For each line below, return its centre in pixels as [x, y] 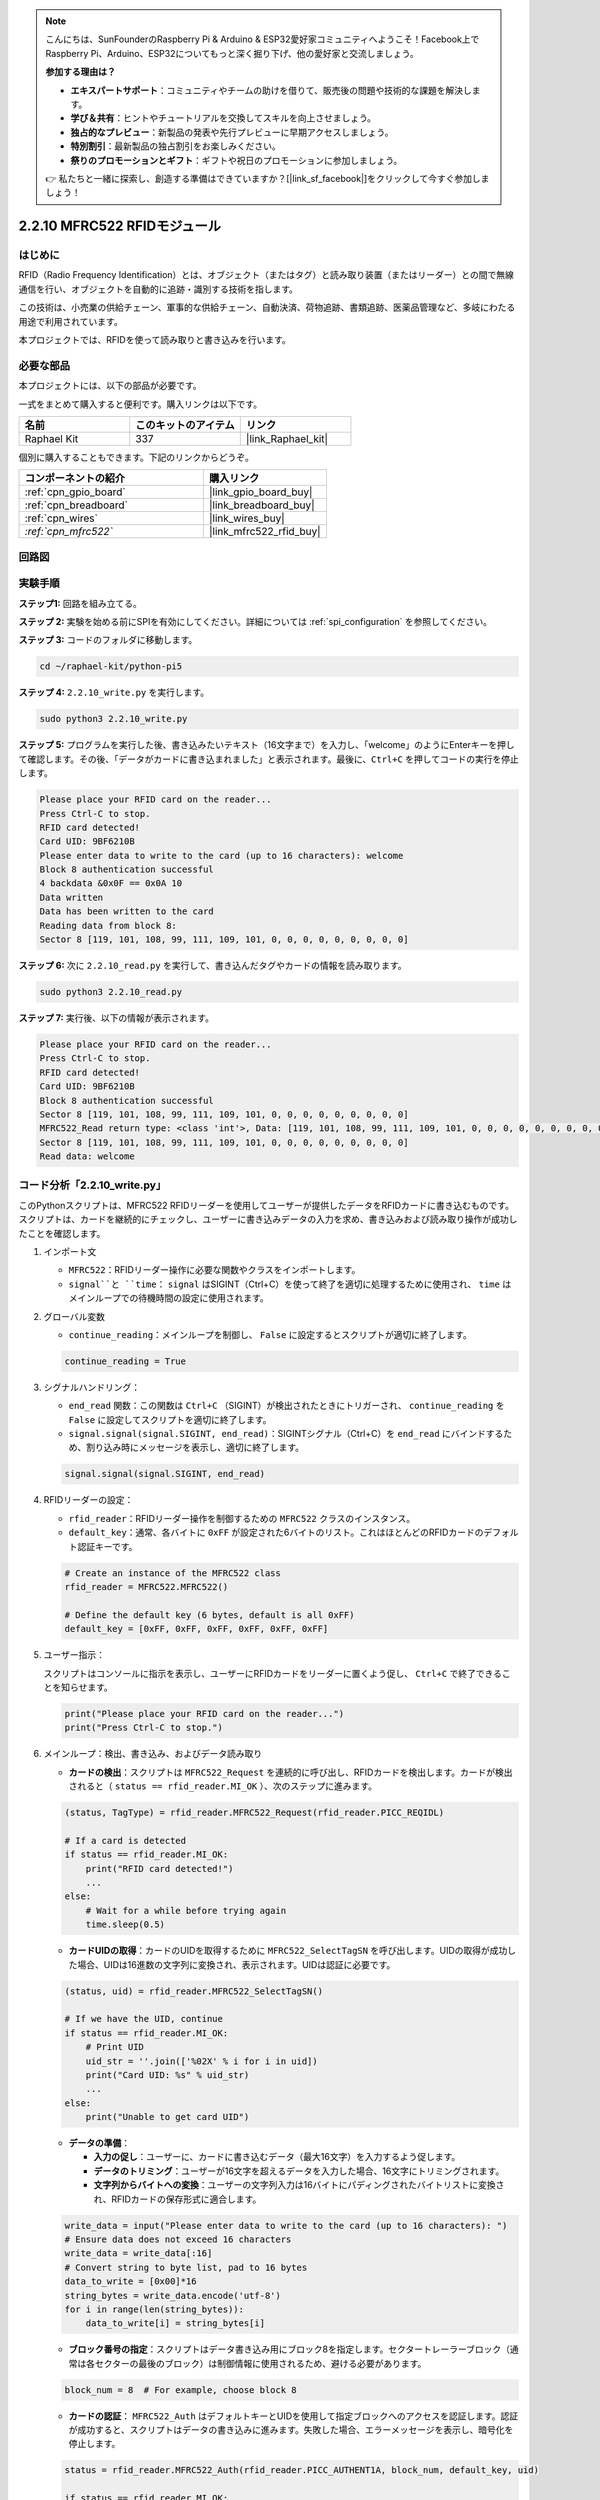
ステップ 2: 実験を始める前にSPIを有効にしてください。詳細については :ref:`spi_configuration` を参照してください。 [255, 622]
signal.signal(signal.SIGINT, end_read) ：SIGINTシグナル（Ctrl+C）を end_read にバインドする [286, 1434]
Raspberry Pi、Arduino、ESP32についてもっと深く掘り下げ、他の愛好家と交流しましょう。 [232, 53]
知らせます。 [87, 1687]
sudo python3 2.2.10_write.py [113, 719]
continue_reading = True [125, 1361]
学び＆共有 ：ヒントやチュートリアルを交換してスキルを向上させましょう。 [223, 118]
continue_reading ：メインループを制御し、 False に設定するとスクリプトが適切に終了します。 [270, 1334]
